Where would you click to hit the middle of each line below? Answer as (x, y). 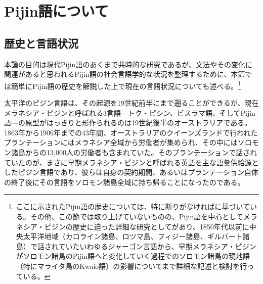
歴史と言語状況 (41, 43)
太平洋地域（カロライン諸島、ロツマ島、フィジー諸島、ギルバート (133, 236)
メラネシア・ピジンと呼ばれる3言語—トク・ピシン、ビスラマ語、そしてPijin (130, 112)
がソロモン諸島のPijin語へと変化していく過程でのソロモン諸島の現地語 (133, 256)
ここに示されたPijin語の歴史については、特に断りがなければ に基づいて (133, 206)
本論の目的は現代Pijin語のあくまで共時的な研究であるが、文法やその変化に (128, 64)
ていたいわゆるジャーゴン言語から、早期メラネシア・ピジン (157, 246)
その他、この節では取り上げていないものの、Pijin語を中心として (137, 216)
